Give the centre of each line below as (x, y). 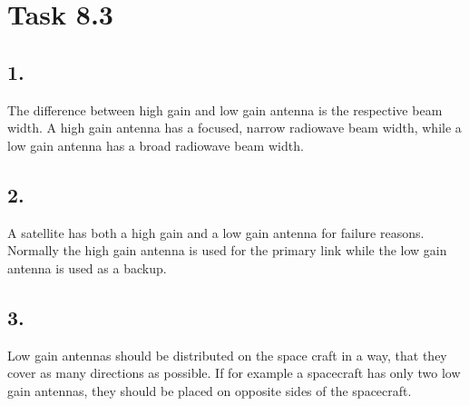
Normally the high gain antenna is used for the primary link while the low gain (227, 250)
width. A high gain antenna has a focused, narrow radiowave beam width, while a (234, 128)
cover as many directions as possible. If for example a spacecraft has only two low (234, 373)
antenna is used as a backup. (87, 267)
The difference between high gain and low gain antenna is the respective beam (225, 109)
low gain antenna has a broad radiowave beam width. (156, 145)
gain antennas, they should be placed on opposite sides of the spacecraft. (210, 390)
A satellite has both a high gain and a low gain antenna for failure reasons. (216, 232)
